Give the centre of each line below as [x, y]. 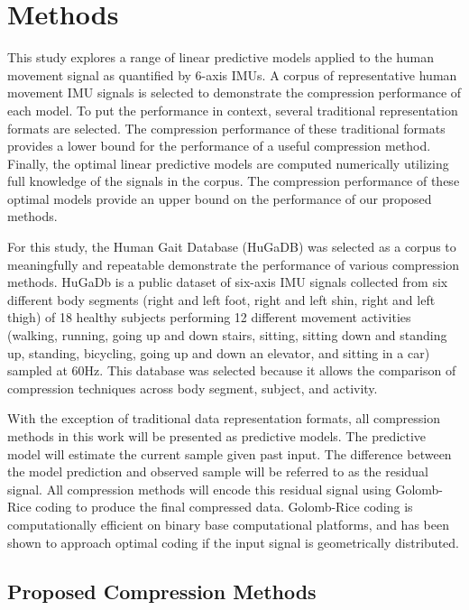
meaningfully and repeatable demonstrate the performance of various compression [234, 264]
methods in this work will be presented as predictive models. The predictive [217, 436]
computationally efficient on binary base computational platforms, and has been [228, 524]
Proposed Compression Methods [162, 591]
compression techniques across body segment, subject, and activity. [193, 388]
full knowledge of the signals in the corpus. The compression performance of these [234, 181]
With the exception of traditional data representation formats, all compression [224, 418]
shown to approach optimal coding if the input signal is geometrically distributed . [233, 542]
